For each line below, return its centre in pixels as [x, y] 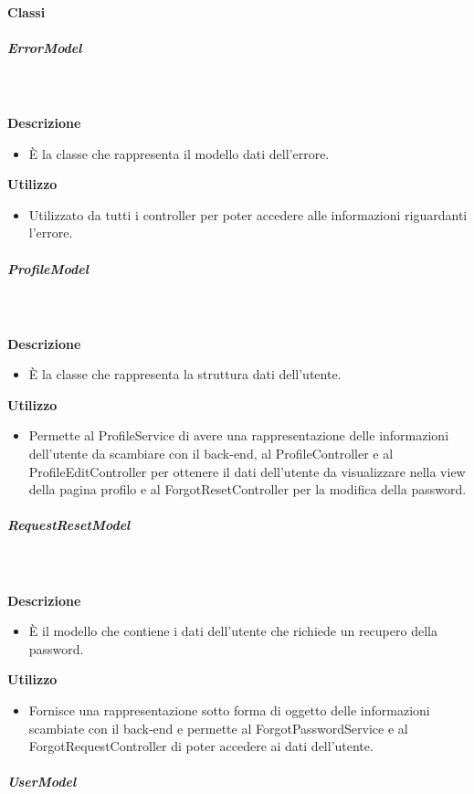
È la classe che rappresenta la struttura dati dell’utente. [185, 374]
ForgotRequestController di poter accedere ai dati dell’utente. [201, 746]
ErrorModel [45, 47]
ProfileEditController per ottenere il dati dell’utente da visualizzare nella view [247, 471]
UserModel [42, 782]
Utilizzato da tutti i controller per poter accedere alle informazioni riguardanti [248, 214]
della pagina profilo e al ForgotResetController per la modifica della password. [248, 489]
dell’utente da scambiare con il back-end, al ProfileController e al [211, 454]
